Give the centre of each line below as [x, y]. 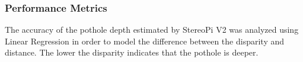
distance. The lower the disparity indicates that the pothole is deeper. [132, 52]
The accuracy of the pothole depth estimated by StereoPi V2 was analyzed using [152, 30]
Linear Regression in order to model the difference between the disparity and [145, 41]
